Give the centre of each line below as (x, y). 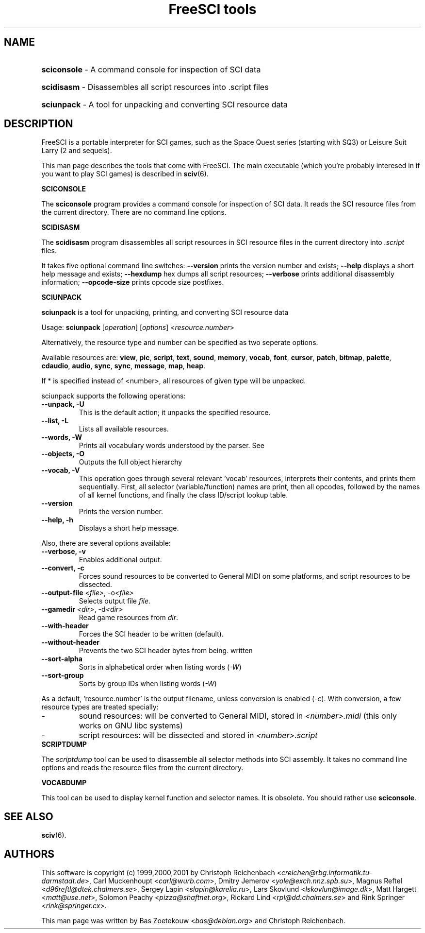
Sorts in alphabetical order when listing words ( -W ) (160, 667)
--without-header (70, 642)
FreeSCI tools (212, 9)
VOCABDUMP (64, 783)
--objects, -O (63, 454)
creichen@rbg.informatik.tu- (327, 873)
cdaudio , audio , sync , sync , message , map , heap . (123, 366)
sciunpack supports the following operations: (114, 396)
